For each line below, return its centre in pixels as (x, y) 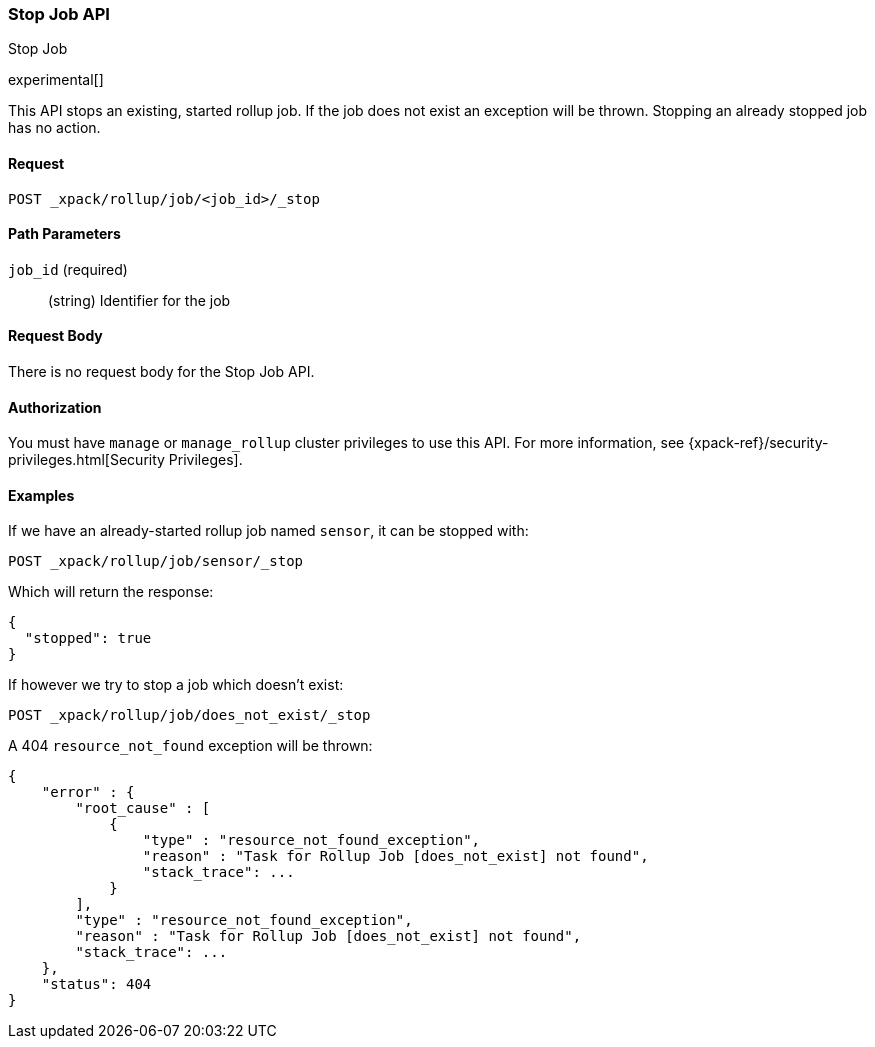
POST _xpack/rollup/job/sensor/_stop (156, 561)
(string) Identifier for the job (139, 300)
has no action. (54, 128)
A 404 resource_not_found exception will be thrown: (190, 746)
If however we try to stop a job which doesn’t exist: (176, 685)
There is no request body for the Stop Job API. (161, 372)
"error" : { (88, 792)
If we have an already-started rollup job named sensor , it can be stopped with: (268, 531)
